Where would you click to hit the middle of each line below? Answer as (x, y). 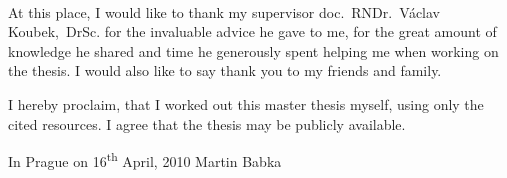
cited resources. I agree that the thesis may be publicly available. (207, 123)
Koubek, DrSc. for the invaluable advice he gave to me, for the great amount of (252, 31)
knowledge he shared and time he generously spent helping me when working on (253, 50)
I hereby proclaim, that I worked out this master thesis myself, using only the (246, 103)
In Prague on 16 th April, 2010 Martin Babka (145, 159)
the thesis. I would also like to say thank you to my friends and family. (225, 70)
